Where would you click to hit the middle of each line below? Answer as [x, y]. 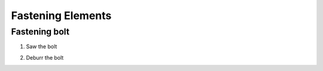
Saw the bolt [42, 47]
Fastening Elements [61, 16]
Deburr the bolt [45, 57]
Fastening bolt [40, 32]
